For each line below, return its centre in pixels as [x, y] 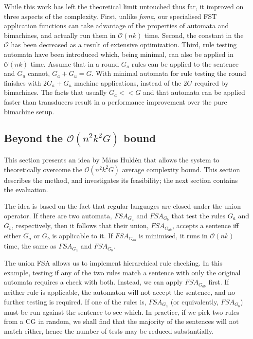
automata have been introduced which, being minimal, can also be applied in [119, 54]
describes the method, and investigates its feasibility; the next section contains [121, 180]
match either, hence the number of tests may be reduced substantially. [109, 330]
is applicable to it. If [82, 236]
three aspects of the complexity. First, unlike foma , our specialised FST [110, 16]
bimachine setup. [29, 111]
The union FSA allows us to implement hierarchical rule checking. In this [113, 263]
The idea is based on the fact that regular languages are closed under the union [122, 205]
